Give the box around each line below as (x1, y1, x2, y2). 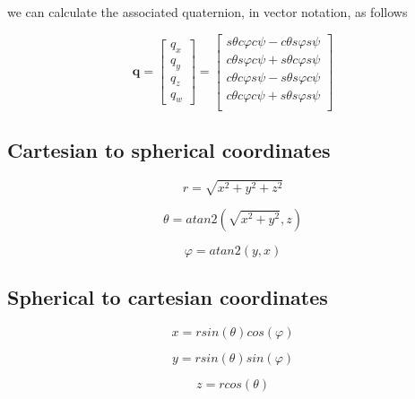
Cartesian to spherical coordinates (7, 136, 331, 164)
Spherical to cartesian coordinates (7, 282, 328, 310)
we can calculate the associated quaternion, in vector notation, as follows (7, 3, 408, 21)
